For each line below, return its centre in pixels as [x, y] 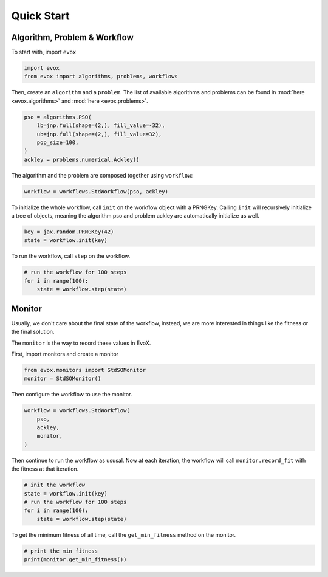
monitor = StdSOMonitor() [63, 379]
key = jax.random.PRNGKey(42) [69, 232]
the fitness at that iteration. [45, 469]
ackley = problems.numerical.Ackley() [82, 159]
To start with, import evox [44, 52]
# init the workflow [54, 485]
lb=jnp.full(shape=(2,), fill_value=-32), [101, 126]
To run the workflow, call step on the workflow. [71, 256]
